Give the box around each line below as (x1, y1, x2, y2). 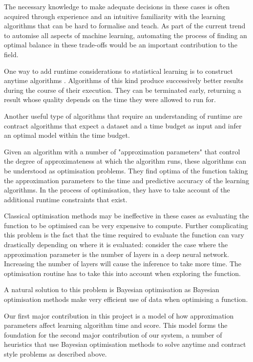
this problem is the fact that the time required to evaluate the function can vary (4, 230, 244, 240)
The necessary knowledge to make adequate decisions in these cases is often (4, 1, 230, 11)
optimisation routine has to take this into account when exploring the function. (4, 268, 241, 278)
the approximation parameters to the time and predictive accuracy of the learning (4, 175, 249, 185)
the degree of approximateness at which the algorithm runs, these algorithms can (4, 156, 247, 166)
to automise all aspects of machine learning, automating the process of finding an (4, 30, 247, 40)
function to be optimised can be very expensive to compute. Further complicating (4, 220, 248, 230)
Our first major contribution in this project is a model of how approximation (4, 310, 234, 320)
